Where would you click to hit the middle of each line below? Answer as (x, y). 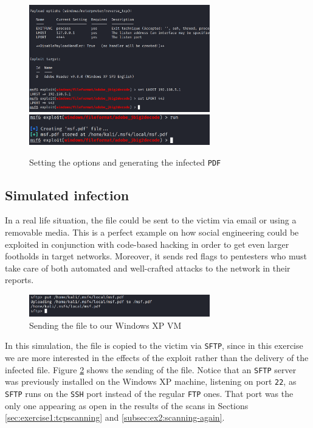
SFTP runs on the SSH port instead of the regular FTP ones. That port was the (149, 393)
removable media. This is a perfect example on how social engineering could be (152, 232)
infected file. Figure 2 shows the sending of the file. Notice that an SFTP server (151, 369)
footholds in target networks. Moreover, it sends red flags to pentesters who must (156, 256)
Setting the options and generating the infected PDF (125, 162)
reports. (19, 280)
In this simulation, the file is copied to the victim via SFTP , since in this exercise (154, 346)
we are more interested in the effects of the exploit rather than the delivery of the (157, 357)
